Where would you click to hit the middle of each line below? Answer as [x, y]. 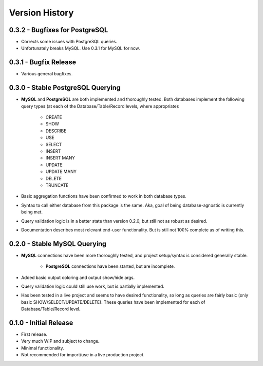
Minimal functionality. [43, 348]
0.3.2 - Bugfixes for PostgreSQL [58, 30]
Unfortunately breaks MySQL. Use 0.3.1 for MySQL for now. [81, 48]
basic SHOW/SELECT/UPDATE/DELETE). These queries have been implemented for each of [113, 302]
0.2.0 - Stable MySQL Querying [58, 244]
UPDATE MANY [61, 172]
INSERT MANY [60, 158]
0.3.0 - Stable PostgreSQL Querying [65, 88]
